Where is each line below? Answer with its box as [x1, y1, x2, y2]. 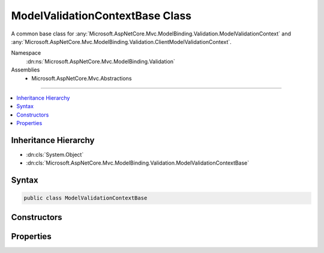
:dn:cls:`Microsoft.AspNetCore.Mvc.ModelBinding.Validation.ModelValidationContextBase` [26, 159, 250, 166]
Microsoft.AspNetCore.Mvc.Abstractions [31, 75, 132, 82]
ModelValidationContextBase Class [11, 9, 192, 22]
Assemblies [11, 66, 40, 73]
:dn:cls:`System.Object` [26, 151, 84, 158]
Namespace [11, 49, 41, 56]
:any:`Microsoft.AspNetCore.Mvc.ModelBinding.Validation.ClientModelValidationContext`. [11, 38, 232, 45]
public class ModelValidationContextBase [23, 195, 148, 201]
